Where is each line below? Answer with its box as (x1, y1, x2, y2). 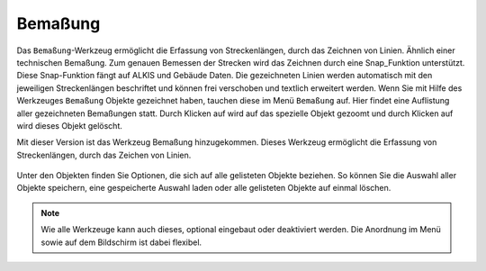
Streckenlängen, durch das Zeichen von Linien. (16, 149, 192, 160)
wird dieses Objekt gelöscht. (16, 120, 123, 131)
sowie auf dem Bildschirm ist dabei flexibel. (40, 237, 202, 248)
